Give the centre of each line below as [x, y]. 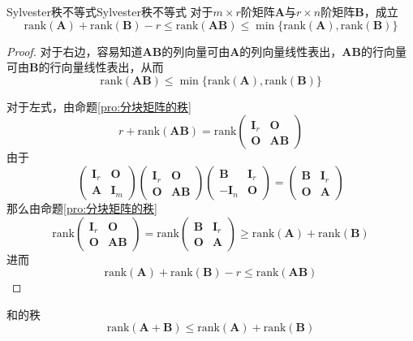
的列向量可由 [196, 51]
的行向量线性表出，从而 [101, 67]
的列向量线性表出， [291, 51]
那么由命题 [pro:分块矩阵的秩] [82, 207]
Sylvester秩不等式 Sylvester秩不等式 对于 [110, 11]
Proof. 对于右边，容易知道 [75, 51]
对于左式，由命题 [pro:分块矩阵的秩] [99, 106]
